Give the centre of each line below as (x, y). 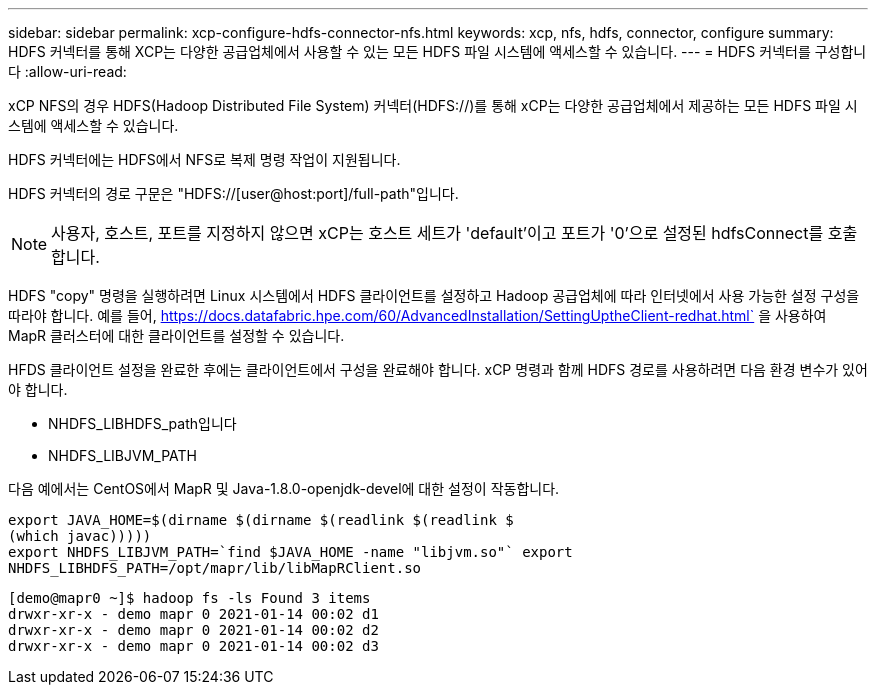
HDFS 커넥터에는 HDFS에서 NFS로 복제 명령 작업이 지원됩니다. (204, 159)
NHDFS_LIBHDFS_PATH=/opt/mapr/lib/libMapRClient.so (215, 568)
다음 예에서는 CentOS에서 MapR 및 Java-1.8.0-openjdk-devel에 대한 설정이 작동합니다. (284, 488)
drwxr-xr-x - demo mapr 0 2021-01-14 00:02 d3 (193, 646)
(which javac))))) (80, 536)
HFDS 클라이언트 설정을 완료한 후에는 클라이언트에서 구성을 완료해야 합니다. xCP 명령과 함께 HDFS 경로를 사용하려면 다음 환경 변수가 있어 (438, 369)
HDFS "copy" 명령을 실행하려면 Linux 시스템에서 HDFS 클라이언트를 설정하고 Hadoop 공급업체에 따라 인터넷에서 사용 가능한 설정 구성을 (434, 295)
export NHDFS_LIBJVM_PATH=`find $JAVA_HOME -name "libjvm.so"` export (290, 552)
